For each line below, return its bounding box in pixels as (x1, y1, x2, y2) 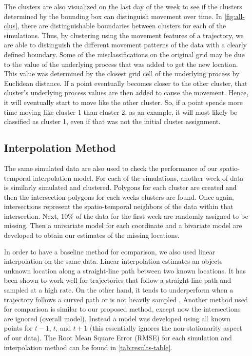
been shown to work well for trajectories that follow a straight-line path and (4, 275, 231, 285)
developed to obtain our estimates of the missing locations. (4, 230, 180, 240)
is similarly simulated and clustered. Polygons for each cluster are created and (4, 182, 237, 192)
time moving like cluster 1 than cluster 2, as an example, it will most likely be (4, 106, 237, 117)
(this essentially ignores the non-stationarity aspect (89, 323, 242, 333)
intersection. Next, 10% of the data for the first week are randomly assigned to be (4, 210, 248, 221)
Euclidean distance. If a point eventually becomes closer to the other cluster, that (4, 78, 248, 88)
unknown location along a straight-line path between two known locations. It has (4, 265, 246, 275)
